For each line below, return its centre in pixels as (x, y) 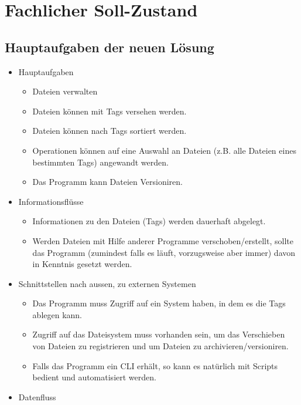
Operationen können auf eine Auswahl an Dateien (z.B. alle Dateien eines (164, 150)
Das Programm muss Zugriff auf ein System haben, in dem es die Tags (159, 303)
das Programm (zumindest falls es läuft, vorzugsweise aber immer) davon (164, 252)
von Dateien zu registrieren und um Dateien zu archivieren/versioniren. (160, 346)
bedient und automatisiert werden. (94, 377)
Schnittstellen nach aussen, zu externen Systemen (107, 283)
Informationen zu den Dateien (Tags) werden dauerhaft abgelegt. (149, 221)
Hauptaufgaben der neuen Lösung (110, 47)
